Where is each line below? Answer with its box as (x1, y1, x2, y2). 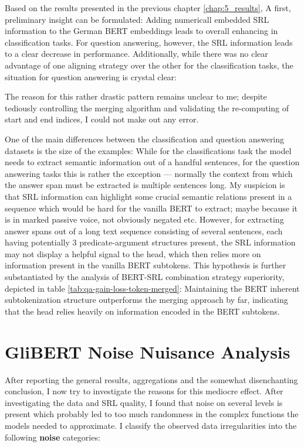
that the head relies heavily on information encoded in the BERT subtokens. (5, 305, 280, 317)
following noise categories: (5, 431, 100, 443)
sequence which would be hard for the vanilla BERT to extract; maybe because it (5, 202, 298, 214)
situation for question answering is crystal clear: (5, 70, 177, 83)
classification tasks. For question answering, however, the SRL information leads (5, 36, 293, 48)
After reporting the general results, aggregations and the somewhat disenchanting (5, 373, 298, 385)
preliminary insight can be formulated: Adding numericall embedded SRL (5, 13, 269, 25)
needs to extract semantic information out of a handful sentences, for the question (5, 156, 300, 168)
